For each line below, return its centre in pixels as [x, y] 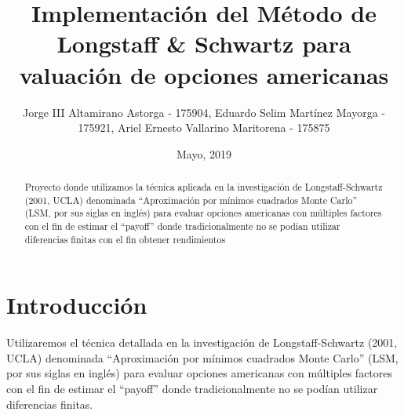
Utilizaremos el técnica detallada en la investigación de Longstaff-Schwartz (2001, [202, 342]
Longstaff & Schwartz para [204, 44]
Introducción [77, 305]
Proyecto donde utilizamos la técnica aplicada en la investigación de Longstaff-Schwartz [204, 187]
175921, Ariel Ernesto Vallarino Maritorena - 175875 [204, 127]
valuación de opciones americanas [204, 74]
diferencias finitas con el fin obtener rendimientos [125, 239]
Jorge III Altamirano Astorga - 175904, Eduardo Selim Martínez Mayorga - [204, 112]
